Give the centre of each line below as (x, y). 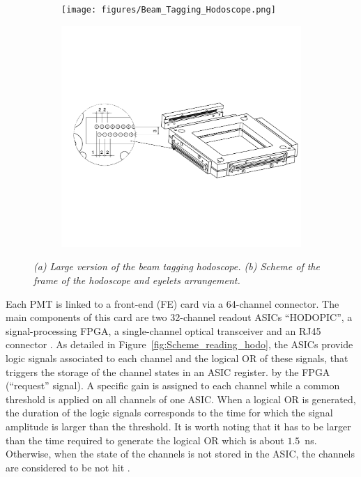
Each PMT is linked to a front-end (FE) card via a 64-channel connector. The (172, 303)
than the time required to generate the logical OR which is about (145, 440)
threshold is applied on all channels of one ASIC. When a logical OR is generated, (181, 399)
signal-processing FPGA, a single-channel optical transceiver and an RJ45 (163, 330)
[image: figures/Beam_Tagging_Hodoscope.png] (169, 10)
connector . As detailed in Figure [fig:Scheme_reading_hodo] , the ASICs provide (179, 344)
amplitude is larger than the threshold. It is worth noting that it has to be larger (178, 426)
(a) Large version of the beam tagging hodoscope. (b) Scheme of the (177, 266)
